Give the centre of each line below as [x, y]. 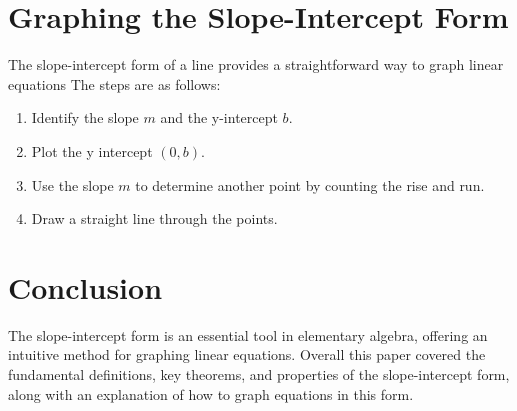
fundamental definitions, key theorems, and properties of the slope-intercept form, [259, 374]
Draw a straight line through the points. [154, 218]
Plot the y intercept [92, 150]
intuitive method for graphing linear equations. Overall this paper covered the [247, 354]
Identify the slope [85, 117]
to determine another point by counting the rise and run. [310, 184]
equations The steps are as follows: [114, 83]
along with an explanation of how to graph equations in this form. [211, 393]
